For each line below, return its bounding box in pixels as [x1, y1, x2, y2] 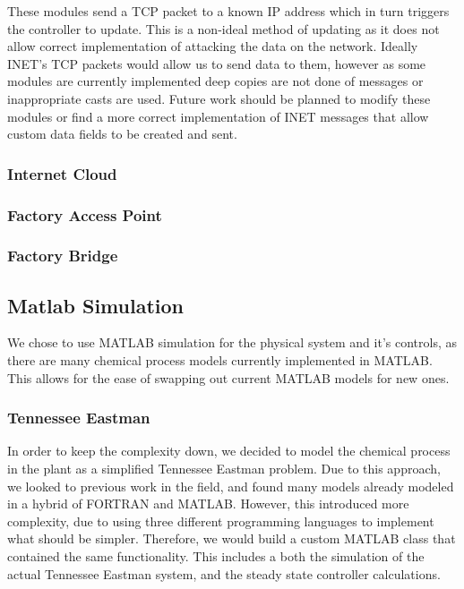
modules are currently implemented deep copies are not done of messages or [7, 72, 424, 90]
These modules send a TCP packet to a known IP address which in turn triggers [7, 2, 450, 20]
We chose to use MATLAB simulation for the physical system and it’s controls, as [7, 333, 457, 352]
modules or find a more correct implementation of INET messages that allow [7, 107, 429, 125]
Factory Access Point [7, 203, 162, 226]
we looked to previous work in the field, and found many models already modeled [7, 476, 454, 495]
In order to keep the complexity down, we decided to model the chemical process [7, 441, 451, 460]
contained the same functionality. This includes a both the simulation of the [7, 547, 425, 566]
